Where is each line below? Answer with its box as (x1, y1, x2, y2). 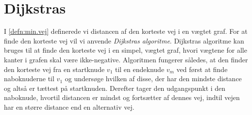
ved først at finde (176, 64, 228, 74)
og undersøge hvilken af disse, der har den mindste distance (65, 73, 242, 84)
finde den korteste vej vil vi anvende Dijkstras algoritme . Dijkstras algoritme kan (4, 35, 244, 45)
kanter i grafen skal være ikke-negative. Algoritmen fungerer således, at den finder (4, 54, 248, 64)
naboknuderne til (4, 73, 54, 84)
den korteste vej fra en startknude (4, 64, 105, 74)
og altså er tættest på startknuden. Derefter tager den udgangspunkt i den (4, 83, 226, 93)
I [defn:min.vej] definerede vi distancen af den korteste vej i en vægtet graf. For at (4, 26, 248, 36)
